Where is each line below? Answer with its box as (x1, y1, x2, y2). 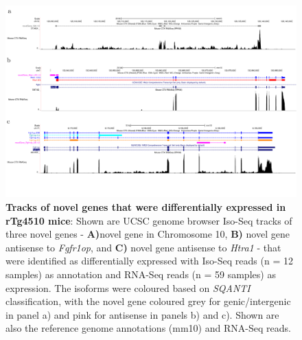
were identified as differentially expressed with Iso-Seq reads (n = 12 (5, 253, 293, 268)
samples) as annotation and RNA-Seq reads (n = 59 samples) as (5, 267, 276, 282)
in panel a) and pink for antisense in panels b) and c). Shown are (5, 307, 279, 321)
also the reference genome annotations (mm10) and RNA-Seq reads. (5, 321, 291, 335)
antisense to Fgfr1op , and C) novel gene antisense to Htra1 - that (5, 240, 281, 254)
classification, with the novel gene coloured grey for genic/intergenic (5, 294, 291, 308)
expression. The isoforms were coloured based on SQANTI (5, 280, 251, 295)
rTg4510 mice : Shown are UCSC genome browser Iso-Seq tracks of (5, 213, 292, 227)
